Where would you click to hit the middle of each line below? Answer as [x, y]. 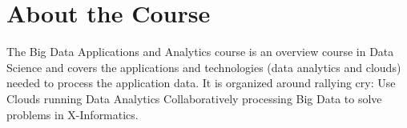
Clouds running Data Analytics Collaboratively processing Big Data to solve [194, 98]
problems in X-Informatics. [73, 114]
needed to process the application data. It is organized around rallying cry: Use [201, 83]
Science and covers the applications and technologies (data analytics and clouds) [204, 67]
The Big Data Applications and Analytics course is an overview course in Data [200, 52]
